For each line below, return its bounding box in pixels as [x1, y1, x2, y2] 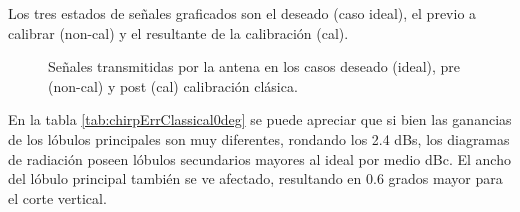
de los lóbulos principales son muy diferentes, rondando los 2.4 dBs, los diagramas [8, 128, 510, 149]
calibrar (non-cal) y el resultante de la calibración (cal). [8, 22, 349, 43]
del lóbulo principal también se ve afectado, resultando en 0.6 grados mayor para [8, 168, 503, 189]
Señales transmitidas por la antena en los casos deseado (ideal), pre [48, 56, 461, 77]
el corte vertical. [8, 187, 107, 208]
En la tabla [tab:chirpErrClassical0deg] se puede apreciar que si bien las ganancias [8, 109, 512, 130]
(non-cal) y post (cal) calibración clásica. [48, 75, 298, 96]
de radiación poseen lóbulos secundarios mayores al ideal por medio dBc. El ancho [8, 148, 511, 169]
